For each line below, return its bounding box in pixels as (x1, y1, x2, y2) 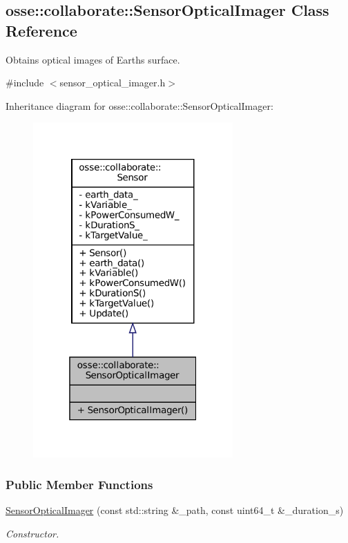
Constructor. (6, 526, 59, 540)
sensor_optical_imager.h (59, 75, 166, 90)
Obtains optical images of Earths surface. (6, 52, 180, 66)
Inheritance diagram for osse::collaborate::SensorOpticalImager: (6, 98, 273, 113)
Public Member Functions (6, 475, 153, 493)
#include (6, 75, 44, 90)
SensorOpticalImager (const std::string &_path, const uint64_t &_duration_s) (6, 502, 344, 517)
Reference (6, 19, 77, 41)
